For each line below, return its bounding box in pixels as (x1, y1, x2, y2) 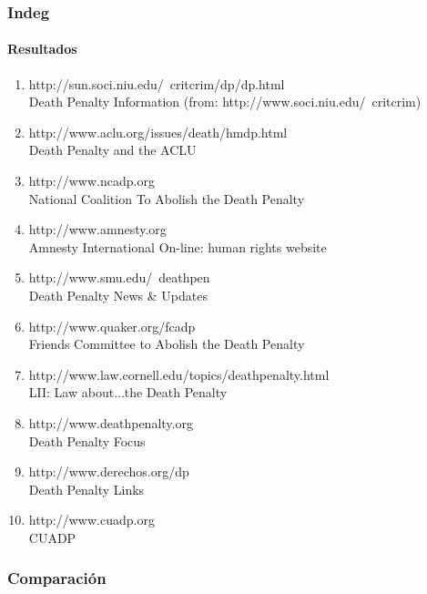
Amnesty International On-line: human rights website (28, 237, 327, 256)
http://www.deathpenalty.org (28, 413, 193, 432)
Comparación (7, 567, 107, 589)
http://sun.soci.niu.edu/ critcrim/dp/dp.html (28, 74, 285, 93)
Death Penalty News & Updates (28, 285, 208, 304)
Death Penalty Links (28, 479, 145, 498)
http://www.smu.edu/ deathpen (28, 268, 210, 287)
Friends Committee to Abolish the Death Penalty (28, 334, 305, 353)
